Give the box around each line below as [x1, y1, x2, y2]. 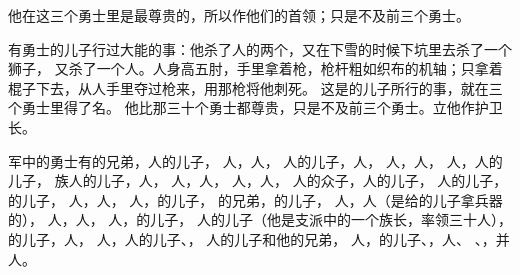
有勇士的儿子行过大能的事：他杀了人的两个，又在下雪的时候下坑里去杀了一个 [8, 38, 512, 59]
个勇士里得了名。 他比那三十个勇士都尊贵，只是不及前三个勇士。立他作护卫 [8, 97, 503, 118]
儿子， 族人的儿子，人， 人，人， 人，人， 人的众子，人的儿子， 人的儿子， [8, 170, 508, 191]
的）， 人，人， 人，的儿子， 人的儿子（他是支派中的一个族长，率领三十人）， [8, 209, 512, 230]
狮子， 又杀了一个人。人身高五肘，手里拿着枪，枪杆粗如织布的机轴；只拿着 [8, 58, 503, 79]
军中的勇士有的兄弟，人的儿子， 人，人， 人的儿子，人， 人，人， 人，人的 [8, 150, 503, 171]
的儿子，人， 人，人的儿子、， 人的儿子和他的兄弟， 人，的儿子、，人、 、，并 [8, 228, 510, 249]
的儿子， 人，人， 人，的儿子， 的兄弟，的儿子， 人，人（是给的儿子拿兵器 [8, 189, 503, 210]
